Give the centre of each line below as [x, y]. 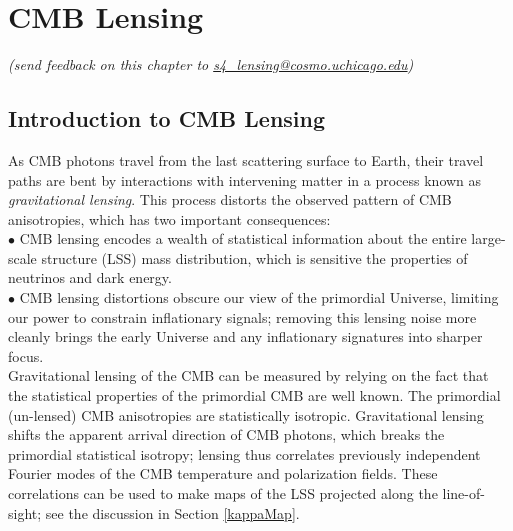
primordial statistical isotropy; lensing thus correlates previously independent [244, 453]
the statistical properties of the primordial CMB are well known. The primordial [254, 395]
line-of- [463, 493]
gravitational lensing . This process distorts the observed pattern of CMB [230, 199]
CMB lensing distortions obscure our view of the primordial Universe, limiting [259, 297]
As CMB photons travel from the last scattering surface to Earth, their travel [246, 159]
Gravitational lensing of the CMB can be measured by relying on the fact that [248, 375]
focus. [26, 355]
